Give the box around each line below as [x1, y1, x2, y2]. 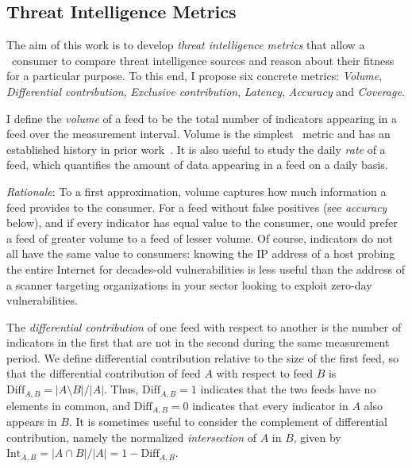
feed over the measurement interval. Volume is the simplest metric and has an [6, 125, 391, 142]
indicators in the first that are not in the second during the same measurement [6, 334, 390, 351]
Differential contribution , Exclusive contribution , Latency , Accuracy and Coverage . [6, 82, 405, 99]
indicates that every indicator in [192, 397, 348, 413]
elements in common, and [6, 397, 131, 413]
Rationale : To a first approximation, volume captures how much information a [6, 182, 387, 199]
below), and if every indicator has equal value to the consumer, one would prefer [6, 214, 398, 231]
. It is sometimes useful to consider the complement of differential [68, 412, 387, 429]
